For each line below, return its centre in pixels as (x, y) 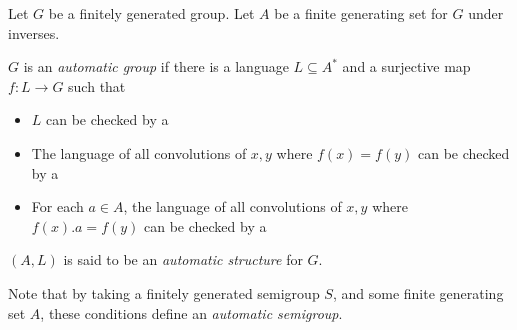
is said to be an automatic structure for (183, 259)
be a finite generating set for (361, 13)
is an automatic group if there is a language (156, 66)
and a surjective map (406, 66)
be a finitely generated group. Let (151, 13)
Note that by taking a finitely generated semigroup (164, 292)
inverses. (34, 32)
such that (97, 85)
